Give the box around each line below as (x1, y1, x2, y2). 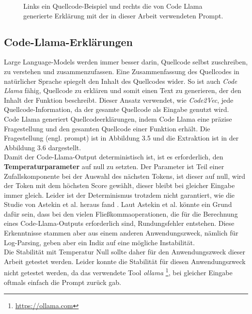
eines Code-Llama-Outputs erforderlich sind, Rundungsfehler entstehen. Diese (4, 218, 235, 228)
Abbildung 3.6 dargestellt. (4, 142, 81, 152)
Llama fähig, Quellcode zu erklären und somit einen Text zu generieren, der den (4, 85, 241, 95)
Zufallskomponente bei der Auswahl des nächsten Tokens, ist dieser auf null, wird (4, 171, 246, 181)
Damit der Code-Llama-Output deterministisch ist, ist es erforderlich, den (4, 152, 223, 162)
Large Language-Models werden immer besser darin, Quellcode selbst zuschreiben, (4, 57, 248, 67)
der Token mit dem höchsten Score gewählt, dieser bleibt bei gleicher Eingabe (4, 180, 235, 190)
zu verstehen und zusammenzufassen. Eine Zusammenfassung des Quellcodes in (4, 66, 239, 76)
